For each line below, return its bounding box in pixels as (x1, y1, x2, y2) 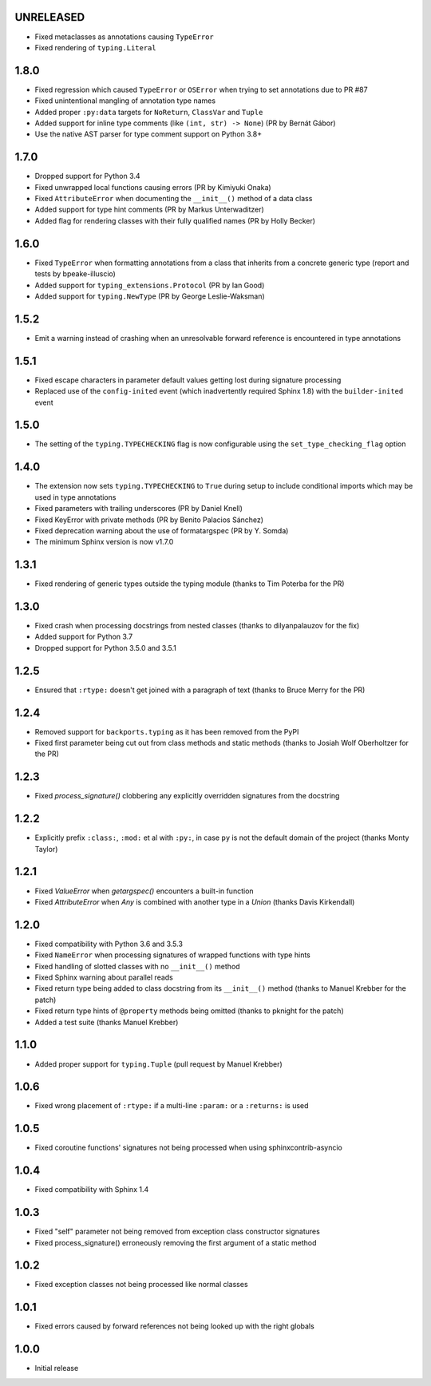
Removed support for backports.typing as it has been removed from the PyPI (34, 727, 299, 736)
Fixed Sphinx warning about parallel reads (34, 972, 173, 982)
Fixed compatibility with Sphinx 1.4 (34, 1185, 149, 1194)
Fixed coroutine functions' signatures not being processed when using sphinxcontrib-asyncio (34, 1142, 343, 1153)
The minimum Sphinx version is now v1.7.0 (34, 537, 174, 547)
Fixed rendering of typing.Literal (34, 42, 156, 52)
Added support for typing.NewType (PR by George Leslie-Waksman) (34, 291, 265, 301)
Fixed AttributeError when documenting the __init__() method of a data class (34, 194, 313, 204)
